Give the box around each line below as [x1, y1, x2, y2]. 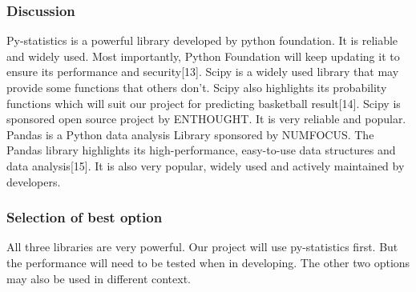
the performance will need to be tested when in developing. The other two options [6, 254, 410, 270]
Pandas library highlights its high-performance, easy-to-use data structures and [6, 142, 396, 158]
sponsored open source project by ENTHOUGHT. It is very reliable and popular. [6, 110, 406, 127]
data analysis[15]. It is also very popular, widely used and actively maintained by [6, 157, 405, 174]
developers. [6, 173, 61, 190]
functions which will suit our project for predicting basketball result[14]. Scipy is [6, 94, 401, 111]
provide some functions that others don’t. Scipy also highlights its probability [6, 79, 387, 95]
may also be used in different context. [6, 270, 192, 286]
